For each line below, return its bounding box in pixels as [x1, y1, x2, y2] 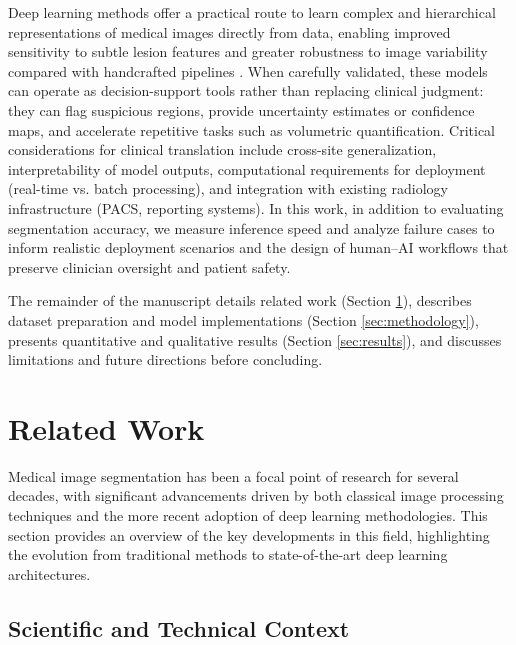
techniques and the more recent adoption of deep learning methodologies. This [8, 505, 488, 525]
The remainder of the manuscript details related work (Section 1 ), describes [8, 290, 472, 311]
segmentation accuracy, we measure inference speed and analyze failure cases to [8, 217, 495, 238]
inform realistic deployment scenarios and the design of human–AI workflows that [8, 237, 509, 258]
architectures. [8, 563, 91, 584]
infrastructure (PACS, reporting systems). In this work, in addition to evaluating [8, 197, 504, 218]
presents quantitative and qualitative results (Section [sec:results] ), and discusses [8, 329, 502, 350]
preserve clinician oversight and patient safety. [8, 256, 291, 277]
